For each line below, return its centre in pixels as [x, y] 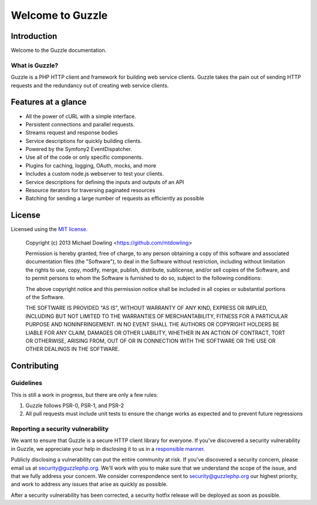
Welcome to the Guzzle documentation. [59, 51]
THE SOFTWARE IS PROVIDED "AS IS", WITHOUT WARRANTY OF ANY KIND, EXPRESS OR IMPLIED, [147, 308]
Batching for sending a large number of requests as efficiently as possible [115, 198]
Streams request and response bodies [72, 133]
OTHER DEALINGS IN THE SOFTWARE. [73, 349]
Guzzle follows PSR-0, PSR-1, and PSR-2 [75, 405]
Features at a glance [49, 102]
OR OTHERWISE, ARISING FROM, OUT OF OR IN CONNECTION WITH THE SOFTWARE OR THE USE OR [151, 341]
